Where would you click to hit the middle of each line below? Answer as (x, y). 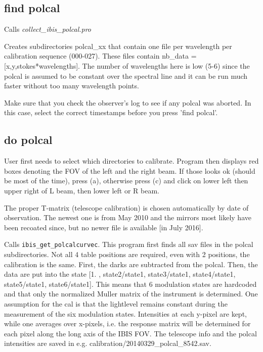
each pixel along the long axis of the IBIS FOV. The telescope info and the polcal (130, 333)
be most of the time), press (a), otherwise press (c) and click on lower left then (126, 181)
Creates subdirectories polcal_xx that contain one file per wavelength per (118, 46)
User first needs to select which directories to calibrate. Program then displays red (131, 161)
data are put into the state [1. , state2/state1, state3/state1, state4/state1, (120, 274)
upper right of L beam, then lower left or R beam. (82, 190)
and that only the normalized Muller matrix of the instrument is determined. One (131, 294)
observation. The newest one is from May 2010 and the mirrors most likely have (128, 217)
